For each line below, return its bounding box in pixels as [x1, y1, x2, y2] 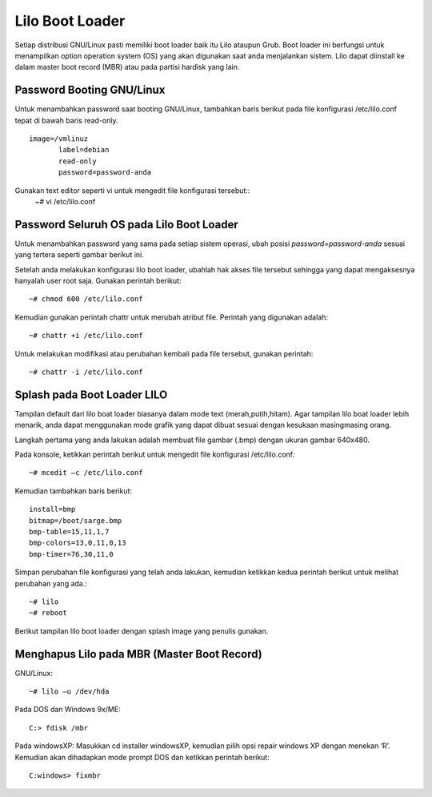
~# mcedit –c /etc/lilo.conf [29, 469, 143, 477]
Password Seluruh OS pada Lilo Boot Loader [14, 217, 239, 231]
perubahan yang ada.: [14, 578, 88, 588]
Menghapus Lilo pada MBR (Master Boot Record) [14, 647, 263, 661]
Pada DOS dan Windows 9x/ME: [14, 705, 121, 714]
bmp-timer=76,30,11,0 [29, 549, 114, 558]
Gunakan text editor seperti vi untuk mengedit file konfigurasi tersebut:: [14, 185, 250, 195]
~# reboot [29, 609, 67, 618]
